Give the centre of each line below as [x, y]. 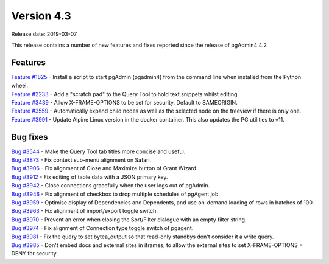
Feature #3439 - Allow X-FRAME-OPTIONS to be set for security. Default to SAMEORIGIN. [124, 103]
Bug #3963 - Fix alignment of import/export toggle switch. [84, 211]
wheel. [20, 86]
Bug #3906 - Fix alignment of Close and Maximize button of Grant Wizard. [104, 168]
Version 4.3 [41, 16]
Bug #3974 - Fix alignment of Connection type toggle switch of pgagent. [102, 228]
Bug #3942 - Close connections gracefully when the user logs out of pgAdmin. [111, 186]
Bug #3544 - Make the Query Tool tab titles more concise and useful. [98, 151]
